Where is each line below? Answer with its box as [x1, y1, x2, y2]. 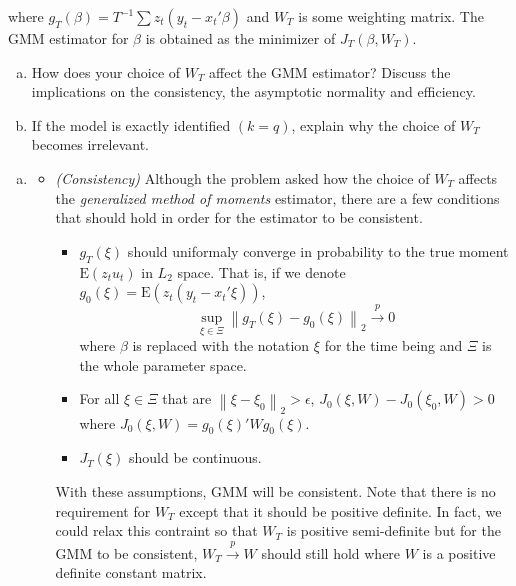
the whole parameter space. [79, 354, 247, 375]
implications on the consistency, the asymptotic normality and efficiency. [31, 81, 476, 102]
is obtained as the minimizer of [145, 28, 336, 48]
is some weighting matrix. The [298, 6, 484, 26]
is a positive [422, 542, 496, 563]
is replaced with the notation [132, 335, 310, 356]
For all [79, 388, 120, 409]
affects [458, 167, 498, 188]
